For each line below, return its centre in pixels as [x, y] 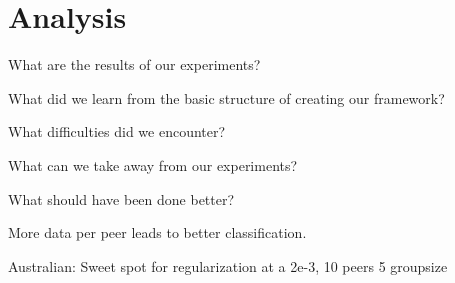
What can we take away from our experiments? [153, 164]
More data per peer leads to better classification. [157, 232]
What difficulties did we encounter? [117, 131]
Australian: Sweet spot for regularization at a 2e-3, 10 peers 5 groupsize [228, 265]
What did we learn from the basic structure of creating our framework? [226, 97]
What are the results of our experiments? [134, 64]
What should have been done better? [121, 198]
